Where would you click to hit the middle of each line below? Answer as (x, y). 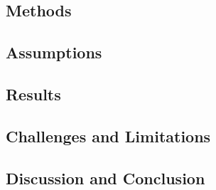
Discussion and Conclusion (106, 178)
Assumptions (54, 52)
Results (33, 94)
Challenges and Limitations (108, 136)
